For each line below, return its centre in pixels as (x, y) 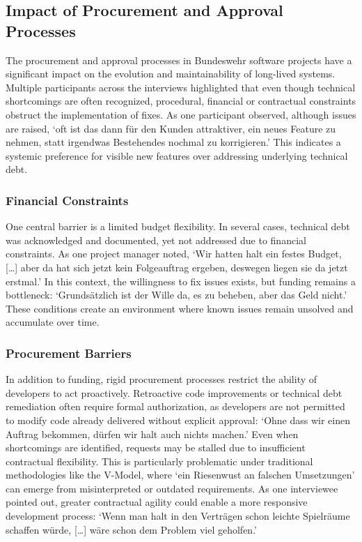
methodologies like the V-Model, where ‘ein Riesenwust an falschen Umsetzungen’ (180, 475)
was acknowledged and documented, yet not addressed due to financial (156, 240)
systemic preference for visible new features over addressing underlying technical (177, 155)
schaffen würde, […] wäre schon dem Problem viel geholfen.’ (131, 529)
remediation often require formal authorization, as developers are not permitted (175, 406)
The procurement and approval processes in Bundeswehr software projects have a (179, 60)
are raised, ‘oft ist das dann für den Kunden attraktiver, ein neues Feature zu (171, 128)
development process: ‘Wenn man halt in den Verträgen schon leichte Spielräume (178, 516)
